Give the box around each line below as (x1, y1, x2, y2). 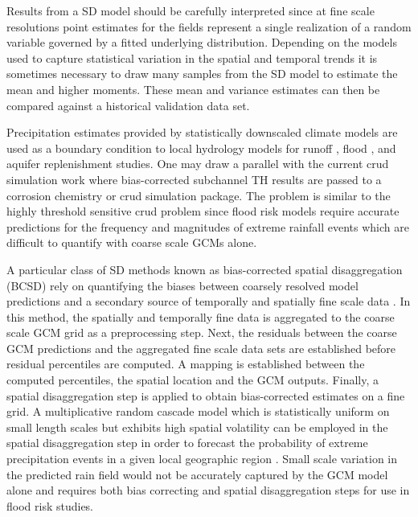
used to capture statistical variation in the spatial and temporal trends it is (6, 49, 378, 66)
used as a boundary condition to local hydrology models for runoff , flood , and (6, 139, 396, 156)
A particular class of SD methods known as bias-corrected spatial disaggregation (6, 261, 403, 277)
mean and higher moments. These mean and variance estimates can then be (6, 80, 380, 97)
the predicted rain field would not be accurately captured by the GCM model (6, 466, 388, 482)
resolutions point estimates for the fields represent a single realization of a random (6, 18, 412, 35)
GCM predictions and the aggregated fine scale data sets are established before (6, 339, 396, 356)
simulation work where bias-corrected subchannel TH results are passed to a (6, 170, 382, 187)
